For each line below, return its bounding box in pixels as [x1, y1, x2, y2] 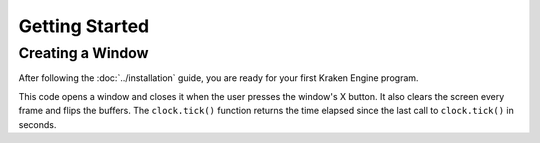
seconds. [18, 118, 57, 130]
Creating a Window [18, 44, 149, 62]
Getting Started [18, 15, 150, 37]
